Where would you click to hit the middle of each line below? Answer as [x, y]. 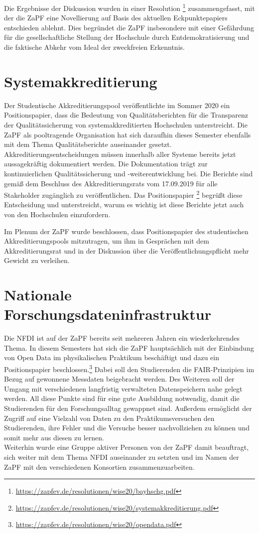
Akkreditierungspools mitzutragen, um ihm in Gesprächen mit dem [107, 241]
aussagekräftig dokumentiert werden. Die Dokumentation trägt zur [106, 164]
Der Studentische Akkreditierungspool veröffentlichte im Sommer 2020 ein [117, 105]
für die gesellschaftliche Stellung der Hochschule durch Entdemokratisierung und [127, 37]
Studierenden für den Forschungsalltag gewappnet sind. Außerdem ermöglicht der [128, 408]
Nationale [38, 295]
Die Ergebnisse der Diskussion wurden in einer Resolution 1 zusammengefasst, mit [129, 7]
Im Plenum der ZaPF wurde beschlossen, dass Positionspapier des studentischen [126, 231]
